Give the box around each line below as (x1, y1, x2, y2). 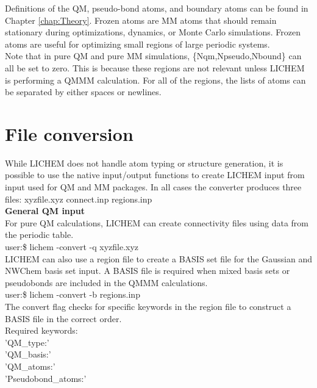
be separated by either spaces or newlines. (5, 85, 162, 98)
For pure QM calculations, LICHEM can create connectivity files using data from (5, 216, 308, 229)
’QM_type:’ (5, 336, 49, 348)
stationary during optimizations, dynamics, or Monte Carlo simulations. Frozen (5, 26, 301, 38)
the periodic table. (5, 228, 74, 241)
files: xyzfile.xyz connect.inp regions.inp (5, 192, 152, 205)
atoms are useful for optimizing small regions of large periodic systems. (5, 37, 270, 50)
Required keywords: (5, 324, 78, 337)
